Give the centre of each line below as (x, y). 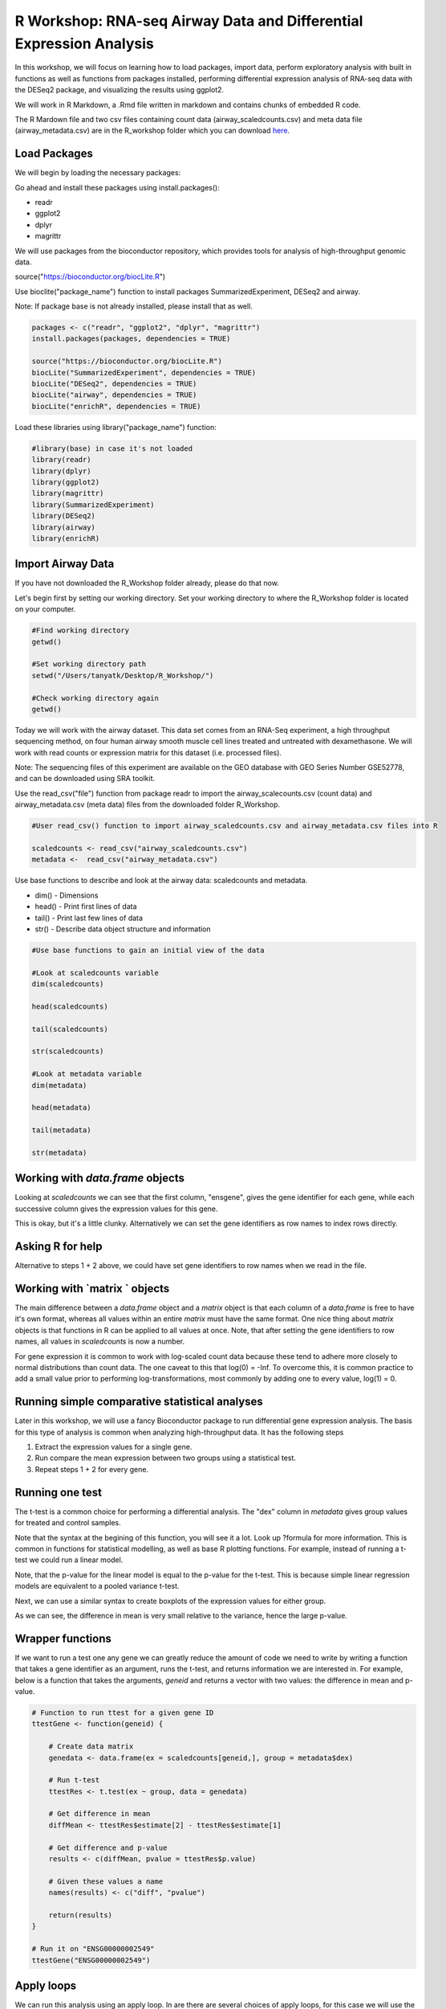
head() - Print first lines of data (86, 906)
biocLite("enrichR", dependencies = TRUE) (116, 406)
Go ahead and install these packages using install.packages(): (117, 187)
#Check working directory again (95, 698)
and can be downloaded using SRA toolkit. (85, 779)
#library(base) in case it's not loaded (112, 448)
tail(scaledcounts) (70, 1029)
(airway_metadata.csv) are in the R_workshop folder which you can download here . (152, 131)
